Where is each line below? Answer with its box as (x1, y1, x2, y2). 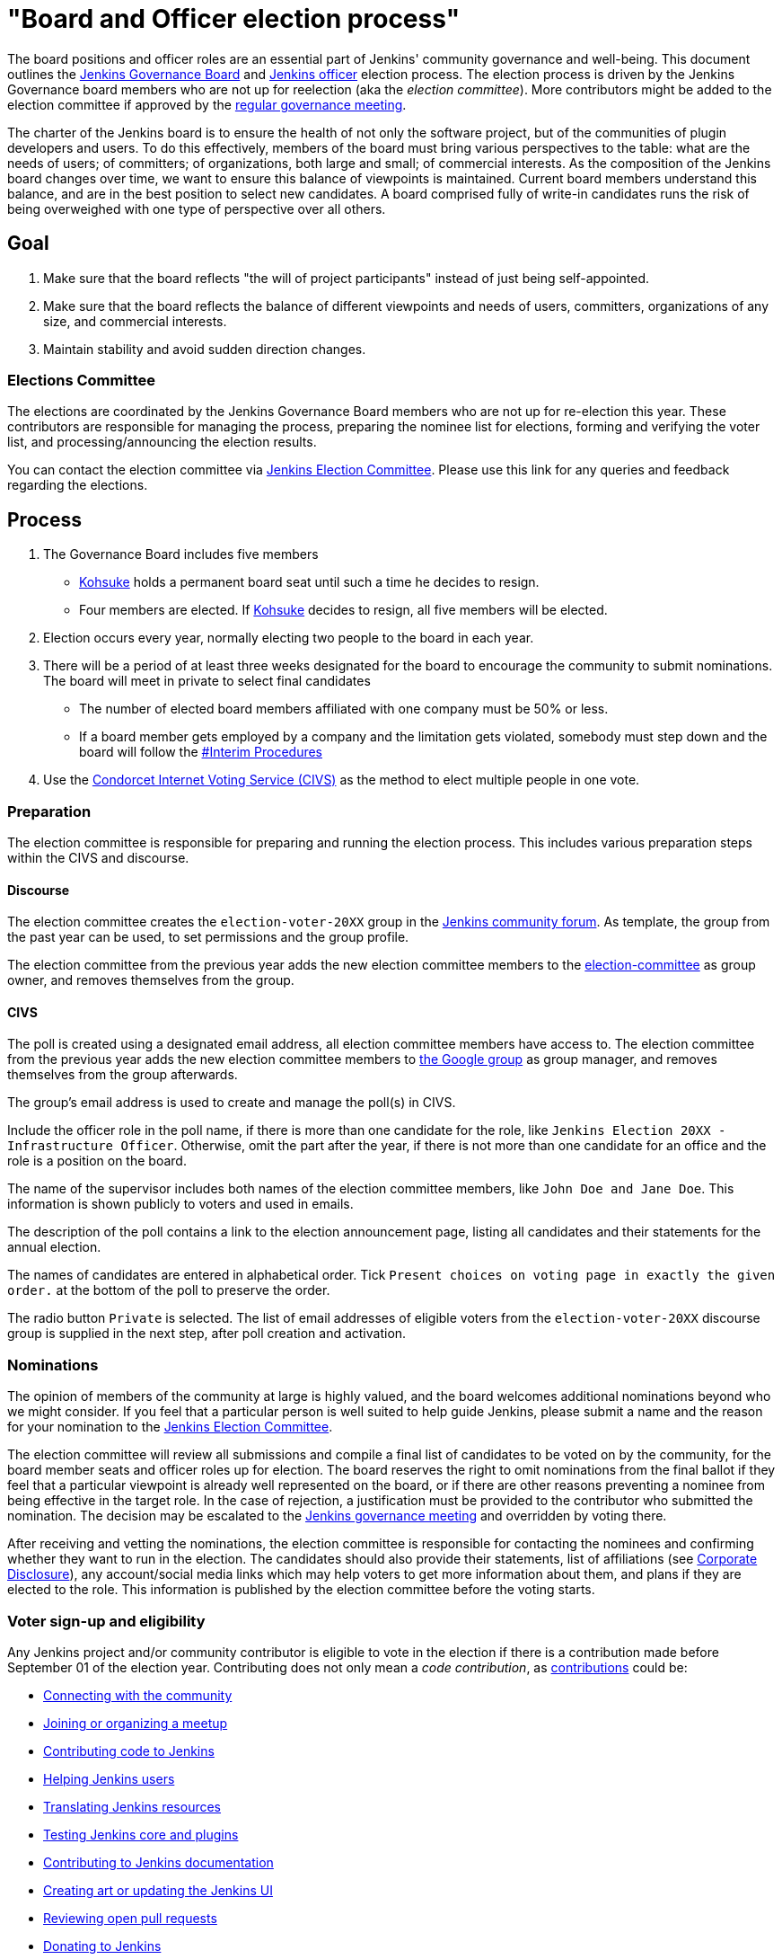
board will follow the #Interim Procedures (79, 744, 323, 760)
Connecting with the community (43, 1687, 233, 1703)
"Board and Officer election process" (7, 4, 461, 34)
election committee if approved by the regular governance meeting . (7, 96, 407, 112)
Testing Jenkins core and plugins (43, 1826, 239, 1842)
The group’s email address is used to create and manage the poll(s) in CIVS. (7, 1095, 456, 1111)
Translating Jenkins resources (43, 1798, 222, 1814)
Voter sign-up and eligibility (7, 1611, 206, 1630)
